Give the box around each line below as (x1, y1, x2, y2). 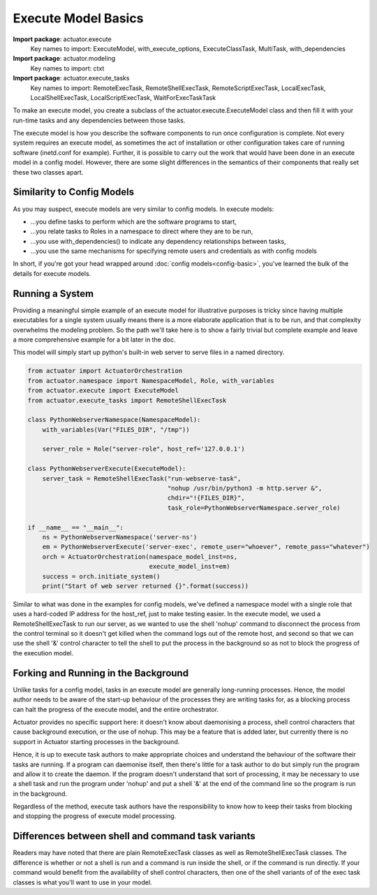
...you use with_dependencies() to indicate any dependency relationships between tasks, (30, 237, 286, 245)
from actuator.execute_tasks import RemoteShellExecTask (27, 396, 227, 405)
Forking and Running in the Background (13, 667, 188, 679)
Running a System (13, 287, 94, 300)
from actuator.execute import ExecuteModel (27, 386, 179, 395)
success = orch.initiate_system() (42, 572, 161, 580)
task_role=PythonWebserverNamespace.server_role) (167, 504, 341, 511)
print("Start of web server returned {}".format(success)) (42, 582, 249, 590)
